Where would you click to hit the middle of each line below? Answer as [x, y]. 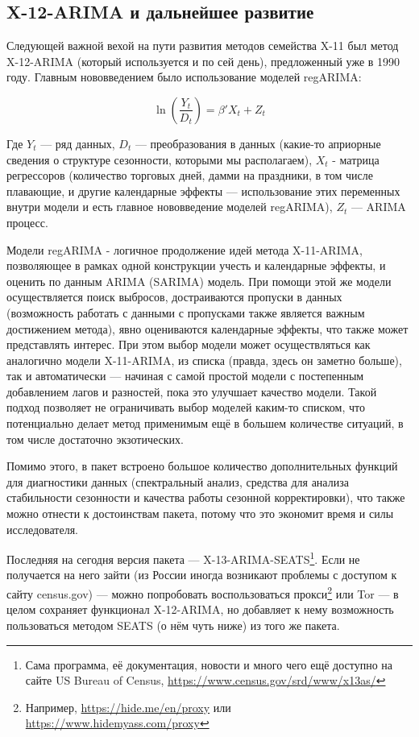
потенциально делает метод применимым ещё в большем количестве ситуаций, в [205, 423]
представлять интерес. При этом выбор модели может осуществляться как [189, 344]
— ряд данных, [78, 143]
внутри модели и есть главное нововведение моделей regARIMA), [170, 207]
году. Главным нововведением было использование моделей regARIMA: [184, 77]
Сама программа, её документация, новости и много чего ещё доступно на [209, 664]
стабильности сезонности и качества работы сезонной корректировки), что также [206, 497]
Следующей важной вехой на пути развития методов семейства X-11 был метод [203, 46]
